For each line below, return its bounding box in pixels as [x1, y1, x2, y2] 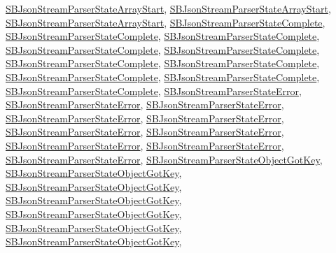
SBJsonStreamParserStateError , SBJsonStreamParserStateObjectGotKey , [6, 152, 323, 166]
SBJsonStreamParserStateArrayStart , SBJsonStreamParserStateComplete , [6, 15, 325, 29]
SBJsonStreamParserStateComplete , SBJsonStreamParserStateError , [6, 83, 302, 98]
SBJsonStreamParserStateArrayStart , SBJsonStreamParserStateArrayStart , [6, 1, 331, 15]
